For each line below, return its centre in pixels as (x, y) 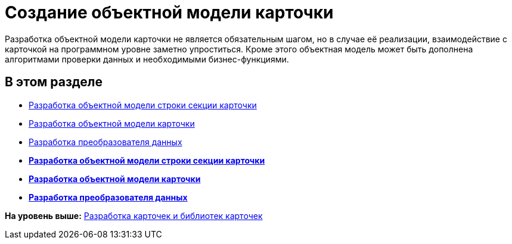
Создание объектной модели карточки (169, 12)
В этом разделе (54, 82)
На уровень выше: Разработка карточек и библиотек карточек (134, 215)
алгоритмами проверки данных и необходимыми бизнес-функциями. (147, 59)
